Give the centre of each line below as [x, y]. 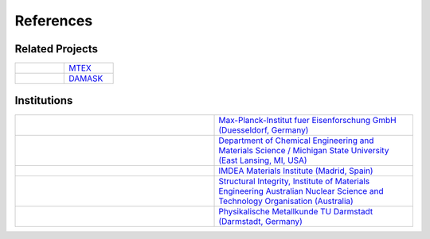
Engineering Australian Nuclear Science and [301, 191]
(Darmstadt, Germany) [260, 221]
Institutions [44, 100]
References [54, 21]
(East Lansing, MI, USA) [263, 160]
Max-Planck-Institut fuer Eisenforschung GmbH [308, 120]
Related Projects [57, 49]
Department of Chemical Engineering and [296, 141]
